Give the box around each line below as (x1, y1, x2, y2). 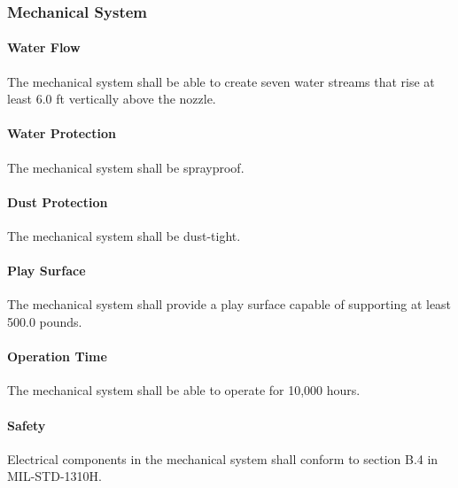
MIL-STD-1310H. (7, 467, 102, 485)
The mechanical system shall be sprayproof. (7, 158, 245, 176)
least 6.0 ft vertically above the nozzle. (7, 89, 216, 108)
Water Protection (7, 124, 116, 143)
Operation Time (7, 347, 107, 366)
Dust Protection (7, 192, 108, 211)
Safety (7, 415, 46, 434)
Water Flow (7, 38, 81, 57)
